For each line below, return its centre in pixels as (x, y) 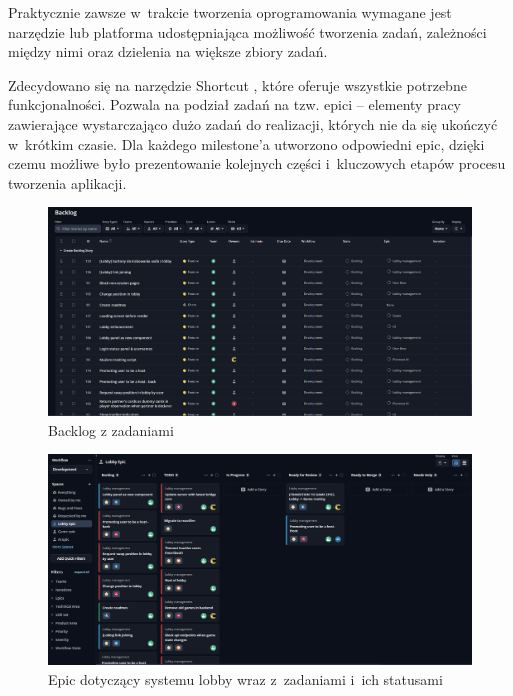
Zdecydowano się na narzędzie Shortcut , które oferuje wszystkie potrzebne (237, 84)
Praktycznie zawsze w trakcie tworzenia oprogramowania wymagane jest (230, 12)
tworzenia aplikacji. (67, 182)
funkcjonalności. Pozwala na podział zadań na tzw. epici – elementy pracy (235, 104)
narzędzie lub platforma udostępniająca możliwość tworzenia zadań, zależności (247, 31)
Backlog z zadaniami (111, 429)
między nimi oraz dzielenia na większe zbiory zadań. (168, 51)
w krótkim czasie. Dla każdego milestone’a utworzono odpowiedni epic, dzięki (246, 143)
